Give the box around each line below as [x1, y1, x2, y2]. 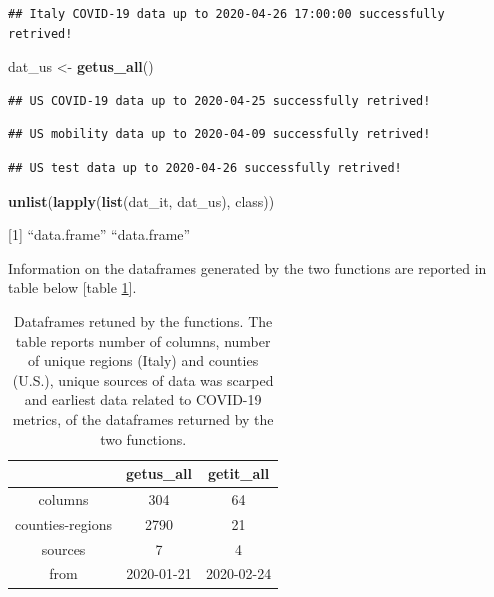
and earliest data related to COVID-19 [24, 389, 262, 410]
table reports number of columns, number [15, 330, 271, 351]
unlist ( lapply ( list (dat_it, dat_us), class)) [8, 190, 275, 211]
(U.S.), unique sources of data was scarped [12, 369, 274, 390]
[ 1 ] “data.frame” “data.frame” [8, 224, 191, 245]
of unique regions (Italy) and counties [28, 350, 259, 371]
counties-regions [15, 513, 113, 534]
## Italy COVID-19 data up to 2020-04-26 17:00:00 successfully [8, 7, 445, 21]
